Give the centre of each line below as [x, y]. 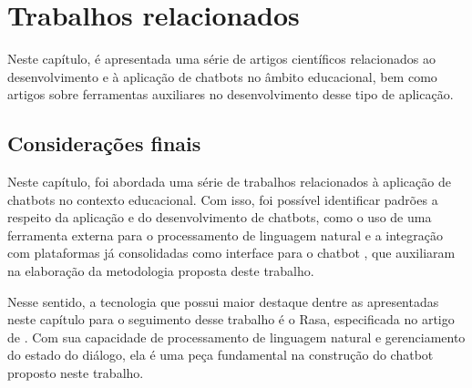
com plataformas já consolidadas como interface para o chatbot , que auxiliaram [231, 253]
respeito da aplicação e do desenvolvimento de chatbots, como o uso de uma [220, 217]
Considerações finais [104, 143]
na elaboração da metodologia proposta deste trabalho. [161, 271]
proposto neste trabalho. [76, 373]
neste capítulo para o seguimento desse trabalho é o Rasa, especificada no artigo [231, 319]
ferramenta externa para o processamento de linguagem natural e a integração [225, 235]
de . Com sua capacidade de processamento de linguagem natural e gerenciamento [236, 337]
